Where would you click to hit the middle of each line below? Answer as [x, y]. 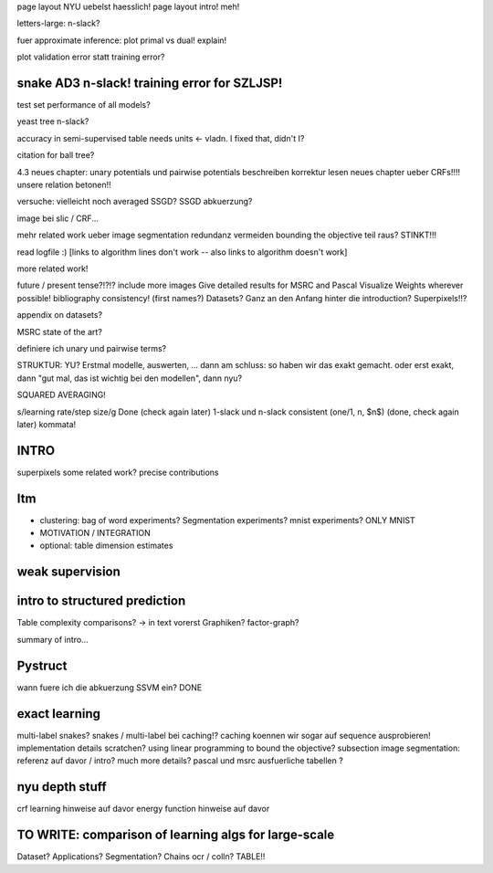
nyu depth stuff [62, 787]
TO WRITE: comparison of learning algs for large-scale [176, 835]
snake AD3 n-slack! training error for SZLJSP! [150, 83]
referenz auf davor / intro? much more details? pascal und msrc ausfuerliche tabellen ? [180, 761]
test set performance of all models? [84, 105]
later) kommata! [47, 424]
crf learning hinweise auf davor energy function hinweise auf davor [143, 809]
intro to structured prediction [101, 601]
